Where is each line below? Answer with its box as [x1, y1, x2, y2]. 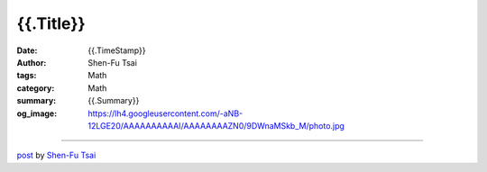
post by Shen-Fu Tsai [16, 149, 96, 161]
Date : [16, 45, 38, 56]
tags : [16, 70, 37, 81]
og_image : [16, 108, 58, 119]
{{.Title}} [16, 14, 86, 33]
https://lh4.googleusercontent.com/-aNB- [87, 108, 243, 119]
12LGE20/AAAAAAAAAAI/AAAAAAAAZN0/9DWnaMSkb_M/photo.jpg [87, 120, 345, 131]
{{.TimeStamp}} [87, 45, 146, 56]
